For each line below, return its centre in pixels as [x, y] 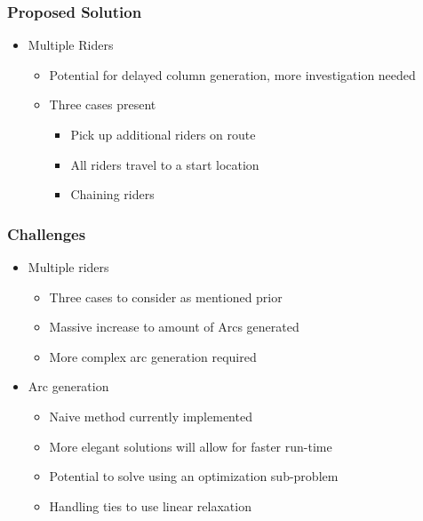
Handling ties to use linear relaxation [150, 505]
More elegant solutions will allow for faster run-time [191, 446]
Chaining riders [112, 194]
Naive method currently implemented [151, 416]
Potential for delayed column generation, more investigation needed [232, 74]
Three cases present [103, 104]
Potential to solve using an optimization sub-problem [194, 476]
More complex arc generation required [153, 356]
